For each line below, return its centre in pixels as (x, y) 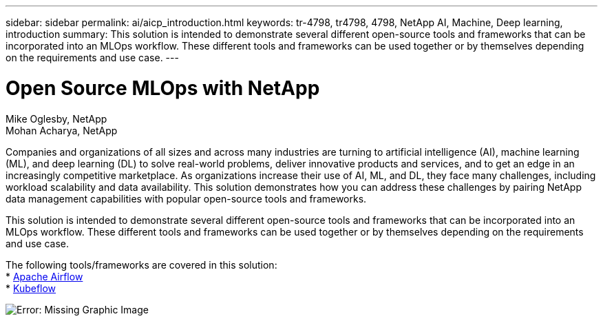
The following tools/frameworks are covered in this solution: (141, 265)
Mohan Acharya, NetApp (62, 130)
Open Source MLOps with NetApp (163, 88)
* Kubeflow (31, 288)
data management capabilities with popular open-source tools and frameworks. (186, 198)
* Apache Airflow (44, 276)
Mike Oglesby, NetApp (56, 118)
